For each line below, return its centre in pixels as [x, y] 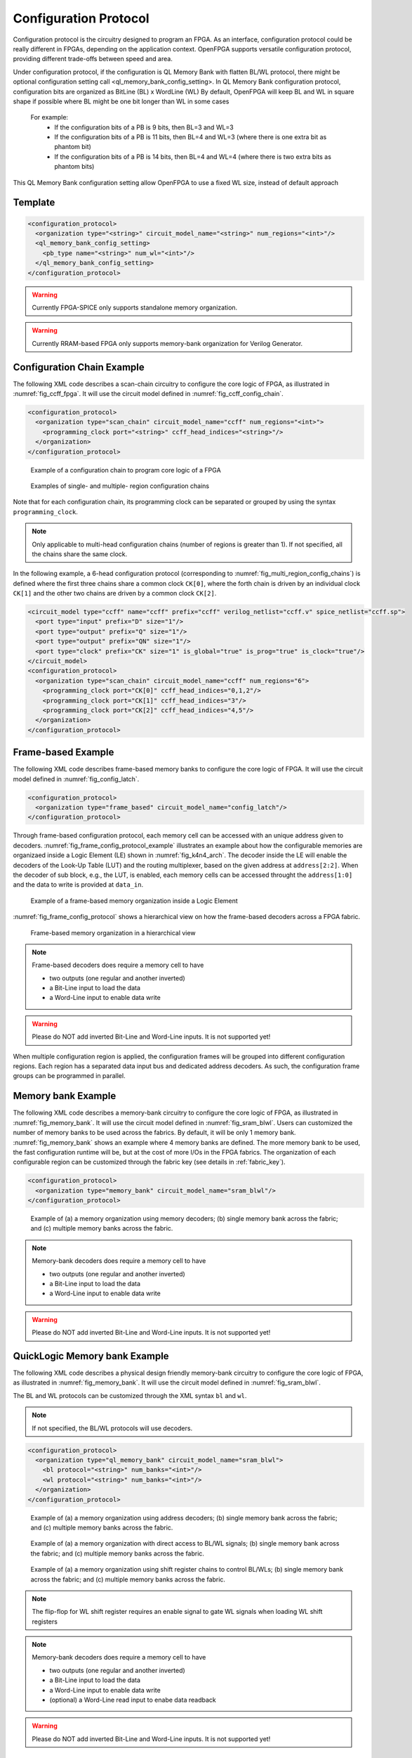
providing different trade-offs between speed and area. [93, 59]
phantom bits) [74, 167]
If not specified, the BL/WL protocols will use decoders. [112, 1428]
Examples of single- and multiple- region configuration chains [120, 486]
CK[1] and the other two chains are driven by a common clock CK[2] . [115, 594]
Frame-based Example [64, 752]
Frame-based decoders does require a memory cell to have [118, 965]
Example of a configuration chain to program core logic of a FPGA [126, 470]
